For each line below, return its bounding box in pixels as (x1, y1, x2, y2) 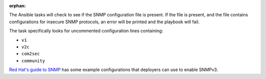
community (21, 58, 45, 64)
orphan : (9, 3, 26, 8)
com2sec (21, 51, 40, 57)
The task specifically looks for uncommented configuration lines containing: (9, 28, 164, 34)
